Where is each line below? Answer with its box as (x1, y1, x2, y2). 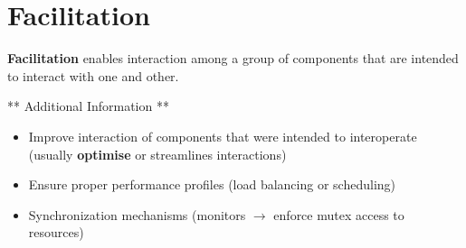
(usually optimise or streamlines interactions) (28, 144, 287, 163)
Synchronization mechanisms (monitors (28, 205, 246, 224)
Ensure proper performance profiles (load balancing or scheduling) (28, 175, 395, 194)
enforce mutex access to (273, 205, 404, 224)
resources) (28, 223, 84, 242)
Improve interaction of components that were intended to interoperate (28, 126, 417, 145)
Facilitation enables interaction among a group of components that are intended (7, 49, 459, 68)
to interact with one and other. (7, 66, 179, 85)
